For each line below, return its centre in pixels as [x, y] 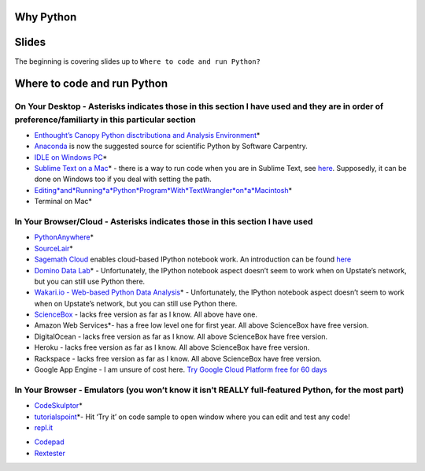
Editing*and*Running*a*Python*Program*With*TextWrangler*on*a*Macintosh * [163, 190]
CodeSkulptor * [58, 406]
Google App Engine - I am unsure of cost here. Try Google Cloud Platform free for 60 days [181, 369]
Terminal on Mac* [63, 202]
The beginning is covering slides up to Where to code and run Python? [138, 61]
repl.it [44, 427]
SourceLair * [54, 248]
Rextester [50, 453]
